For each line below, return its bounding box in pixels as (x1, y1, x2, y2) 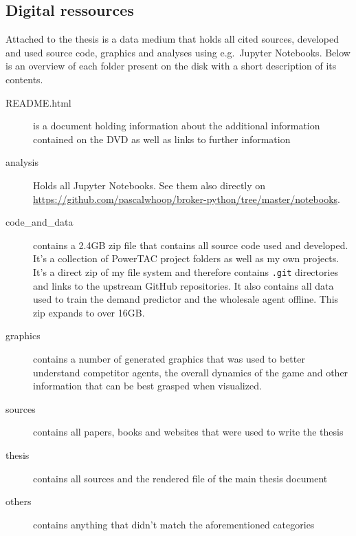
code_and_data (5, 215, 74, 229)
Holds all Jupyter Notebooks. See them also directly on (33, 178, 266, 192)
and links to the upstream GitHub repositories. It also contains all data (33, 278, 334, 292)
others (5, 494, 32, 508)
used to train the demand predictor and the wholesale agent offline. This (33, 292, 339, 306)
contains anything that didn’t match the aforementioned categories (33, 517, 315, 531)
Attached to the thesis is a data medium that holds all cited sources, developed (5, 32, 340, 46)
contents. (5, 72, 43, 86)
